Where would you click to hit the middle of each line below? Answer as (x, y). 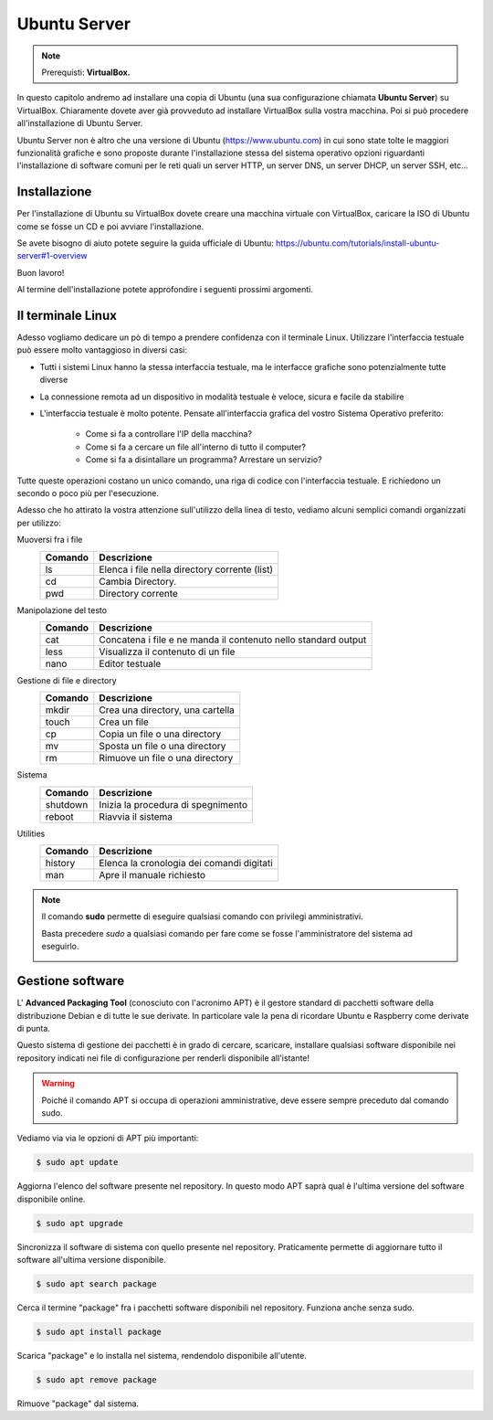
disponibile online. (51, 1199)
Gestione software (71, 981)
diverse (54, 380)
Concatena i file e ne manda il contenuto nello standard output (233, 640)
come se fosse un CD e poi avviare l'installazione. (110, 226)
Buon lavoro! (41, 272)
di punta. (33, 1028)
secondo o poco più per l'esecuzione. (88, 493)
